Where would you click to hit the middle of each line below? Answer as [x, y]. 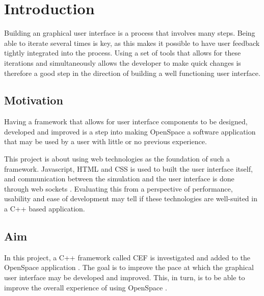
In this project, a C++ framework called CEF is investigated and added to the [127, 257]
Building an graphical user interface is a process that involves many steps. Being [130, 33]
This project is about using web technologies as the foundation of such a [117, 159]
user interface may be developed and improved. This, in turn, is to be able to [125, 277]
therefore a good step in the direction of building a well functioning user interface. [132, 73]
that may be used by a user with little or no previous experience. [105, 141]
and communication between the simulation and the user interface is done [119, 179]
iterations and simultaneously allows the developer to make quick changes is [123, 62]
